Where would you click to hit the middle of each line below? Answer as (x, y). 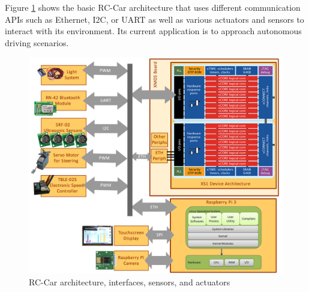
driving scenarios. (37, 42)
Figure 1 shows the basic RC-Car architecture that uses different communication (153, 7)
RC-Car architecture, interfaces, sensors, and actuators (130, 282)
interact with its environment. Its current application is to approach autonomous (153, 31)
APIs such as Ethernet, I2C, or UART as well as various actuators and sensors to (154, 19)
